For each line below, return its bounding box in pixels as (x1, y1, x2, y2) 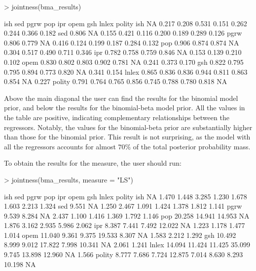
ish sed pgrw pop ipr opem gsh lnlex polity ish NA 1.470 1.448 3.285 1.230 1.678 (4, 191, 247, 201)
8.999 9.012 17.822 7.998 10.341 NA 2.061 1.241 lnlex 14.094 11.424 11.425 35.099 (4, 239, 250, 250)
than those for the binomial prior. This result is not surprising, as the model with (4, 132, 251, 142)
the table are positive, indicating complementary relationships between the (4, 112, 229, 122)
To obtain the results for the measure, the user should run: (4, 158, 182, 168)
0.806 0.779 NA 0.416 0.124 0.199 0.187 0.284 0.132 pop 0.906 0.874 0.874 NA (4, 37, 239, 47)
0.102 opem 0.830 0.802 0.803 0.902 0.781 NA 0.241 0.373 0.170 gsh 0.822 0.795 (4, 56, 244, 67)
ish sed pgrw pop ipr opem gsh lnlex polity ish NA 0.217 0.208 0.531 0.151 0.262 (4, 18, 247, 28)
